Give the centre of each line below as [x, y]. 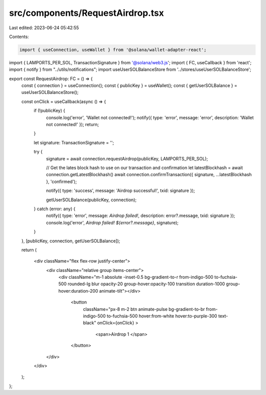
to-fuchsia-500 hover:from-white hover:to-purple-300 [162, 316]
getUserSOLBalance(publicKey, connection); [91, 200]
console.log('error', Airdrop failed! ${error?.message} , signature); [112, 222]
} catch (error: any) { [55, 209]
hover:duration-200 [78, 291]
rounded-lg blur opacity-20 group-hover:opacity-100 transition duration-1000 [146, 284]
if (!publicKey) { [50, 111]
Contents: [19, 37]
